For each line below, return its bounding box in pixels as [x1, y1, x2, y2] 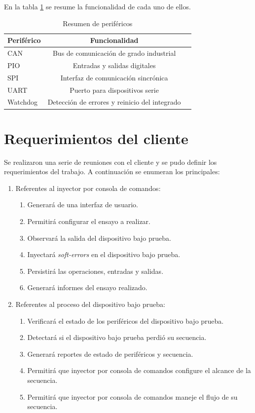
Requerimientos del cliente [4, 128, 188, 148]
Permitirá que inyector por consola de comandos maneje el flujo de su [27, 391, 238, 402]
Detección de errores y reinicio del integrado [47, 97, 181, 107]
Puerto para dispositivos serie [70, 84, 159, 95]
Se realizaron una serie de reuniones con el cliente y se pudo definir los [4, 156, 217, 167]
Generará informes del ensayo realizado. [27, 282, 147, 293]
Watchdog [7, 97, 38, 107]
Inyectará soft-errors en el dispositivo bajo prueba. [27, 249, 181, 260]
